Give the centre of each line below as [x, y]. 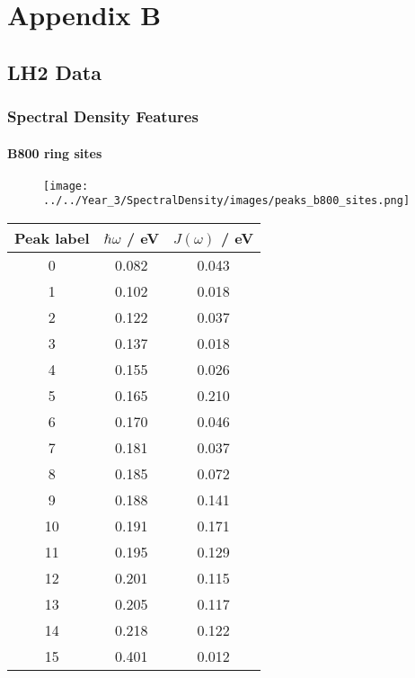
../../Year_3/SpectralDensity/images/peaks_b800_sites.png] [227, 201]
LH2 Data [54, 71]
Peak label [52, 238]
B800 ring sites [55, 152]
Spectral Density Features [103, 116]
